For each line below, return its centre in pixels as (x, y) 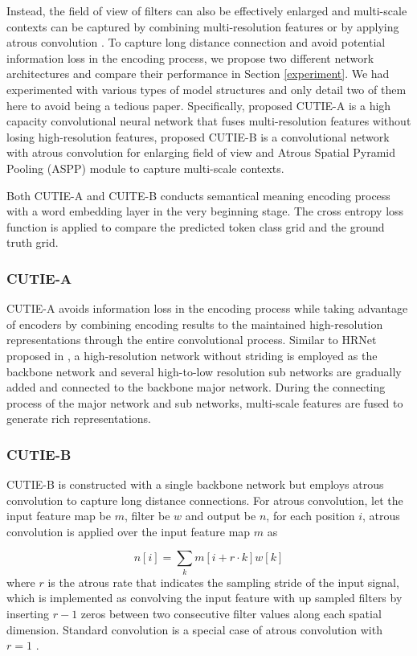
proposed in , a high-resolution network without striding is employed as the (192, 355)
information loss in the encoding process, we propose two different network (190, 57)
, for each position (311, 516)
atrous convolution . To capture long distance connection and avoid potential (196, 42)
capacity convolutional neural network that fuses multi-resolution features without (209, 121)
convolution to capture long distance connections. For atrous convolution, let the (205, 500)
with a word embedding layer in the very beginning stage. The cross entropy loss (205, 211)
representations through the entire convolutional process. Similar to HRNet (192, 340)
